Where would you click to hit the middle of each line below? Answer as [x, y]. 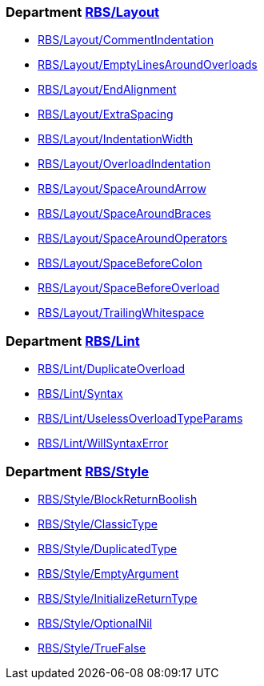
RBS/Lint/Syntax [80, 394]
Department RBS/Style [77, 471]
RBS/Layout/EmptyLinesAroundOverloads [148, 65]
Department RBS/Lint [73, 341]
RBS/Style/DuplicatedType [108, 548]
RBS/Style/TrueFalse [92, 648]
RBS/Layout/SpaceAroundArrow [122, 189]
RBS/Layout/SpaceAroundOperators [133, 239]
